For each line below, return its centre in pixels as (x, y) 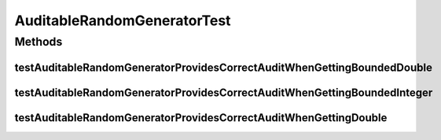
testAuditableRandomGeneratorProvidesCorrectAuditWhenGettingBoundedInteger (224, 92)
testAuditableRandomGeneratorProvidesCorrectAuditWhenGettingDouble (201, 118)
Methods (39, 42)
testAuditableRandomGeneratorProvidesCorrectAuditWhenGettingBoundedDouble (223, 67)
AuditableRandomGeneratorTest (123, 20)
